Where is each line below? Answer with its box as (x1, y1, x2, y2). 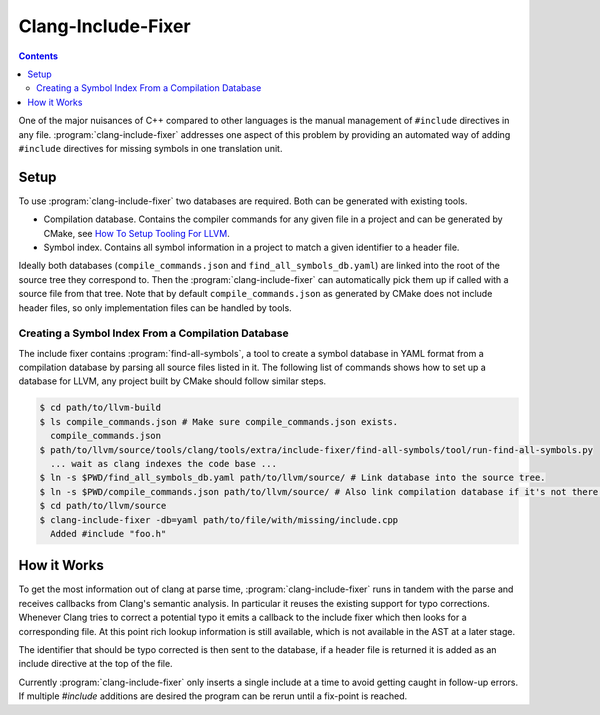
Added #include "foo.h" (50, 528, 167, 539)
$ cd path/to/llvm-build (39, 402, 162, 414)
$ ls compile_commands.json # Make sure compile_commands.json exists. (39, 416, 399, 427)
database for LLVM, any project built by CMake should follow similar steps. (18, 375, 327, 387)
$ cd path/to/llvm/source (39, 500, 167, 512)
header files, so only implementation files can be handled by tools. (18, 301, 292, 314)
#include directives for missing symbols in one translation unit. (18, 142, 283, 154)
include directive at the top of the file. (18, 658, 174, 670)
